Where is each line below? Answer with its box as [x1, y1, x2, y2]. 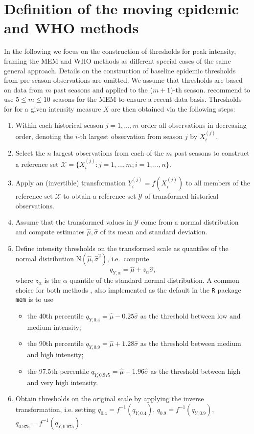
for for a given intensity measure [4, 103, 101, 114]
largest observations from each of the [53, 148, 164, 158]
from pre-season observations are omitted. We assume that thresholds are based [4, 75, 243, 85]
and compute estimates [15, 226, 85, 236]
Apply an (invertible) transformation [15, 178, 126, 188]
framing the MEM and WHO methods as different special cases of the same [4, 55, 231, 66]
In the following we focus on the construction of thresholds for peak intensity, [4, 46, 236, 56]
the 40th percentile [27, 311, 84, 321]
